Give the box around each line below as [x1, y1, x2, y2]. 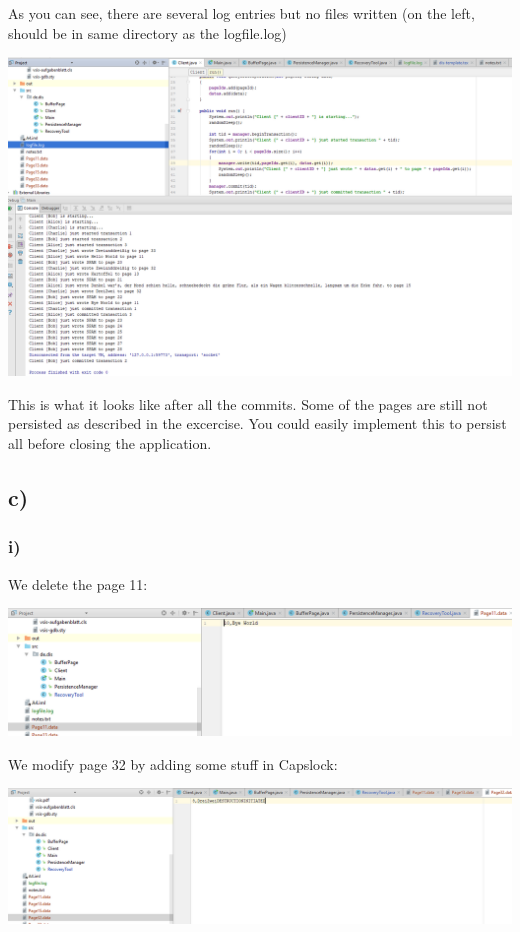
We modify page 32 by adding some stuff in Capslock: [8, 753, 338, 774]
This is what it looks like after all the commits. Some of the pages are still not [8, 393, 488, 414]
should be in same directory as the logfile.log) [8, 22, 287, 43]
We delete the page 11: [8, 573, 148, 594]
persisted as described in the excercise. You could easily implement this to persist [8, 413, 507, 434]
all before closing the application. [8, 432, 212, 453]
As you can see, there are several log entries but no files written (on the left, [8, 3, 475, 23]
